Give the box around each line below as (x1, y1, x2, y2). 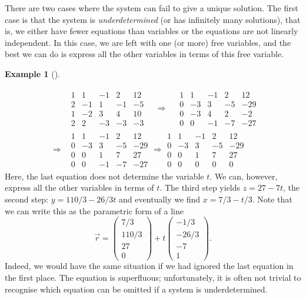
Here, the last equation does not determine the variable (5, 170, 204, 182)
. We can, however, (209, 170, 278, 182)
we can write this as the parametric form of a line (5, 204, 184, 217)
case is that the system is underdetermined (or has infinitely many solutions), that (5, 13, 301, 25)
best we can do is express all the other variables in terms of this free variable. (5, 48, 284, 60)
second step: (5, 193, 49, 205)
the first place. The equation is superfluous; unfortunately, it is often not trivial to (5, 271, 301, 284)
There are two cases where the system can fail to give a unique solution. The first (5, 2, 298, 14)
